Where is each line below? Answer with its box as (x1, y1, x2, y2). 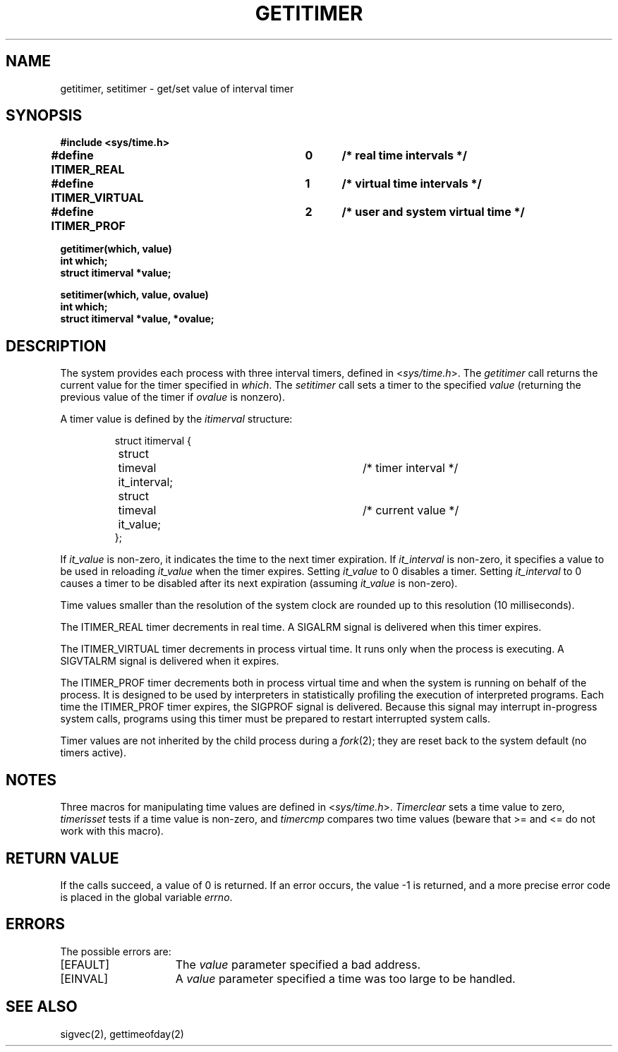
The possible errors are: (60, 945, 171, 957)
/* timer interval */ (362, 461, 459, 476)
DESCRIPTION (6, 337, 107, 355)
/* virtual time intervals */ (341, 176, 482, 191)
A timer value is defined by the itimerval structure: (60, 413, 293, 425)
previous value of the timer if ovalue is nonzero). (60, 391, 285, 404)
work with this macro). (60, 825, 164, 838)
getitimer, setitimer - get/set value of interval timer (60, 82, 294, 95)
